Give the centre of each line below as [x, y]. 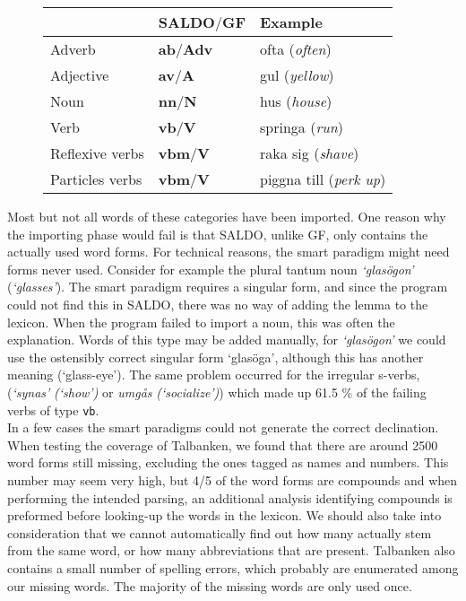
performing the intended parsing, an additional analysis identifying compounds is [230, 497]
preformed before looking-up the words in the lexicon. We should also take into [224, 515]
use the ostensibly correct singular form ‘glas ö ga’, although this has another [216, 357]
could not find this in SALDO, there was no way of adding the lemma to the [218, 304]
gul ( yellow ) [297, 75]
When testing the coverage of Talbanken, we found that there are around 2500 [223, 444]
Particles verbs [96, 179]
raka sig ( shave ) [310, 153]
